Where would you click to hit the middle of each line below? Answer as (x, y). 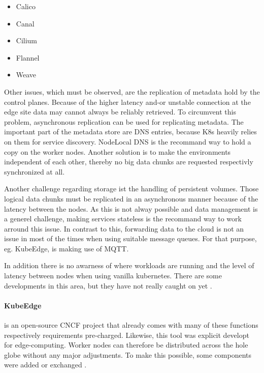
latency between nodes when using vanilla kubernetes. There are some (113, 276)
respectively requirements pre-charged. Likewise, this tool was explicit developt (127, 335)
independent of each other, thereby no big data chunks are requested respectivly (129, 162)
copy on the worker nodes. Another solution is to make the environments (118, 151)
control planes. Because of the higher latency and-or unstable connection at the (127, 102)
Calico (26, 6)
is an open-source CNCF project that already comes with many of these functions (131, 325)
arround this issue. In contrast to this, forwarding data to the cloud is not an (124, 228)
